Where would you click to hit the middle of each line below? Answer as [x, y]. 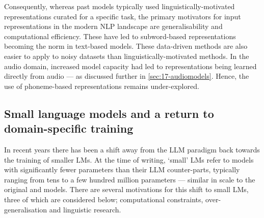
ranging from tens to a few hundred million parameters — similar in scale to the [130, 179]
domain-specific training [69, 128]
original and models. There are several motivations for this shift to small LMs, [126, 189]
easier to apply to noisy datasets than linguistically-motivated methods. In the [127, 56]
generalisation [26, 209]
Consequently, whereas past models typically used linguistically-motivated [120, 6]
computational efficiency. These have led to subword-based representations [120, 36]
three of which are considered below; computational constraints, [104, 199]
